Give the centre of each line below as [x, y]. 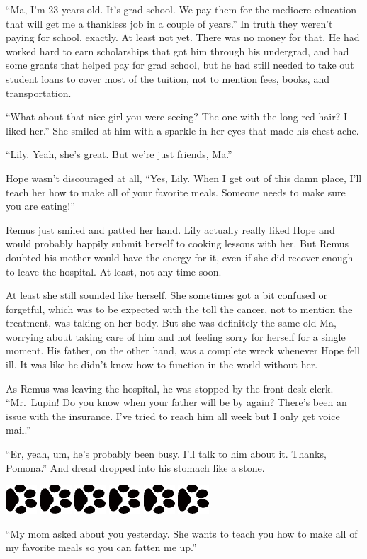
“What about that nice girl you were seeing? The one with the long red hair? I [177, 117]
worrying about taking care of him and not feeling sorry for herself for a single [176, 336]
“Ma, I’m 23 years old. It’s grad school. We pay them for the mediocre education [181, 9]
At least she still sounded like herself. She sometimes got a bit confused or [167, 295]
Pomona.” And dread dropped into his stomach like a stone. [135, 467]
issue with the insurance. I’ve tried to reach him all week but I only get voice [173, 416]
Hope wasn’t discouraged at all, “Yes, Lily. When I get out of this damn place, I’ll [184, 177]
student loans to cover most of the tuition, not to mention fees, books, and [168, 78]
